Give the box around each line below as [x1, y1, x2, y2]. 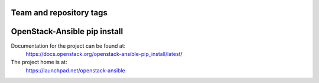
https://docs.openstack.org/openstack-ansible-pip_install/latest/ [25, 50, 183, 57]
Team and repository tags [11, 8, 108, 18]
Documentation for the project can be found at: [11, 42, 126, 49]
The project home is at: [11, 59, 67, 66]
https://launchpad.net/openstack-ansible [25, 67, 125, 74]
